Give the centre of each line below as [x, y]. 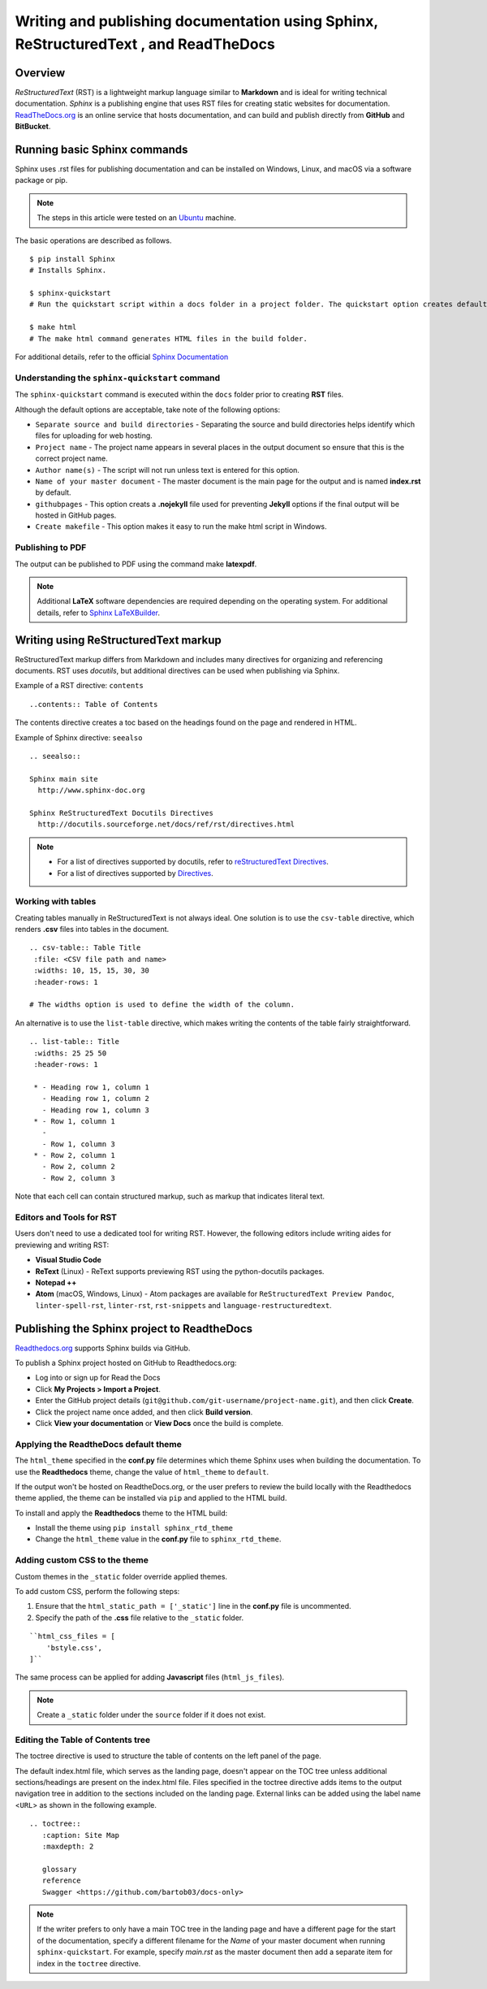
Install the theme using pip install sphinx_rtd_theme [134, 1528]
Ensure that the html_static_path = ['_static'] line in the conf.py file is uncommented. [194, 1606]
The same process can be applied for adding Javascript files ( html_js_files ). [150, 1677]
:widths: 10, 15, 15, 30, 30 [92, 971]
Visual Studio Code [68, 1260]
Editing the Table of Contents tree [83, 1740]
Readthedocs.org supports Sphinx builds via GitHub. [103, 1348]
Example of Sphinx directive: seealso [79, 737]
